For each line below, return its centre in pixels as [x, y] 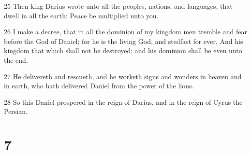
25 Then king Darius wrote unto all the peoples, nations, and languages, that [118, 6]
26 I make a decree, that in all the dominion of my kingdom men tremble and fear [125, 32]
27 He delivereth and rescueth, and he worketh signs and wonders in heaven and [123, 76]
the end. [16, 60]
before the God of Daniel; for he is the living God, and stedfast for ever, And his [124, 41]
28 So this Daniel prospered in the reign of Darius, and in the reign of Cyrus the [123, 102]
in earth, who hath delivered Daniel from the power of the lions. [99, 86]
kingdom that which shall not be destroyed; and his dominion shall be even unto [123, 50]
